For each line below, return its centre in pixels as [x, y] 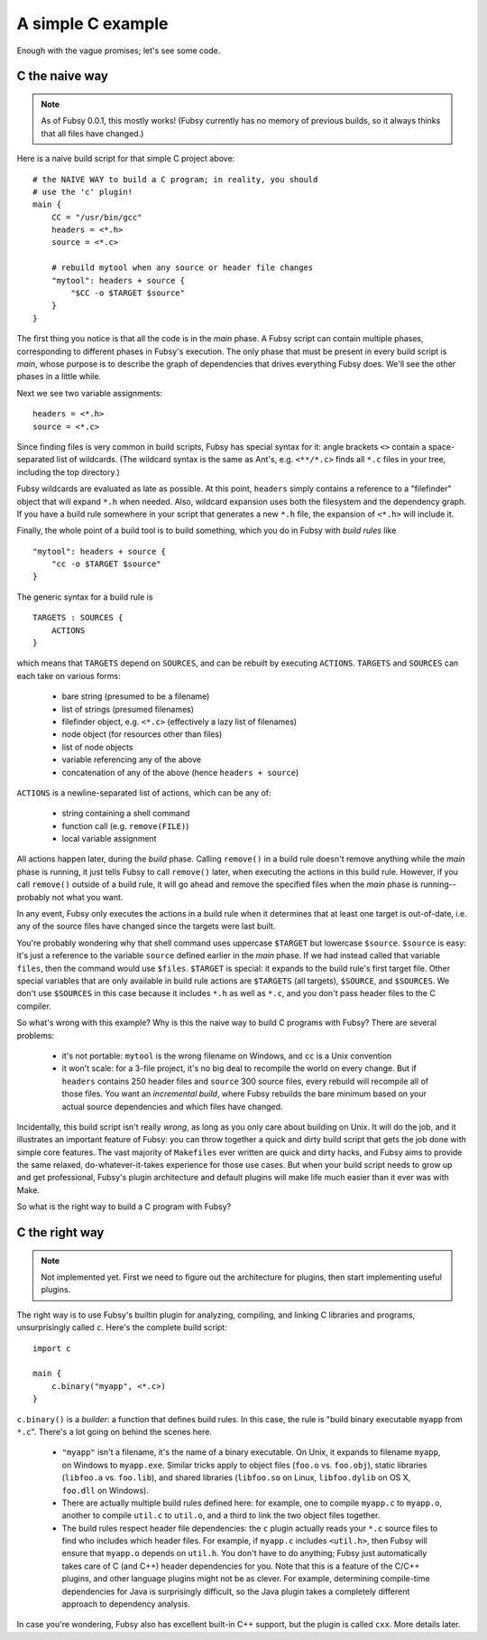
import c [52, 1348]
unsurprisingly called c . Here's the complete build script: [122, 1328]
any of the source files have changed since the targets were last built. [146, 927]
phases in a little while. [59, 377]
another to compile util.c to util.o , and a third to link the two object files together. [221, 1515]
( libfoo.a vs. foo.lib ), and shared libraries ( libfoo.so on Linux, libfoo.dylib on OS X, [236, 1477]
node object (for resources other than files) [142, 734]
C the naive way [62, 76]
